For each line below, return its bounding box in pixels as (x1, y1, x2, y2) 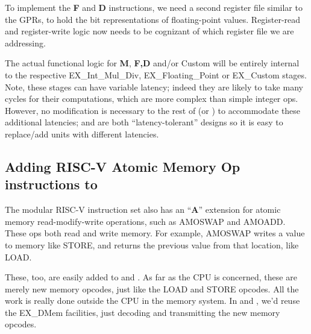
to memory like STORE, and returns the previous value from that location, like (5, 238, 299, 251)
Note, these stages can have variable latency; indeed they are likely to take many (5, 80, 303, 93)
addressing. (5, 36, 46, 49)
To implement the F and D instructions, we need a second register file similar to (5, 1, 303, 13)
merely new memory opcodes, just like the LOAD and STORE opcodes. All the (5, 282, 299, 295)
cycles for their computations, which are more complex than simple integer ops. (5, 92, 298, 105)
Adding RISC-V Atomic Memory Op (5, 157, 240, 175)
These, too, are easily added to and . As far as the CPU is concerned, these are (5, 271, 297, 283)
